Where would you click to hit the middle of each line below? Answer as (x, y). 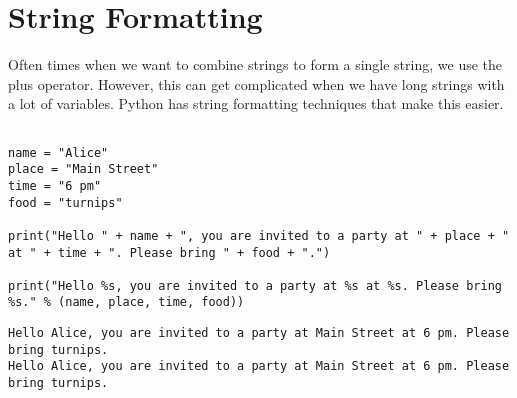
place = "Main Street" (83, 169)
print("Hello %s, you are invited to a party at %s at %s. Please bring (255, 285)
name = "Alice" (58, 152)
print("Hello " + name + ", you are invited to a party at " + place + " (259, 235)
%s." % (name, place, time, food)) (126, 302)
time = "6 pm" (55, 185)
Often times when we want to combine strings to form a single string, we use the (255, 64)
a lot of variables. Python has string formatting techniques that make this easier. (256, 103)
